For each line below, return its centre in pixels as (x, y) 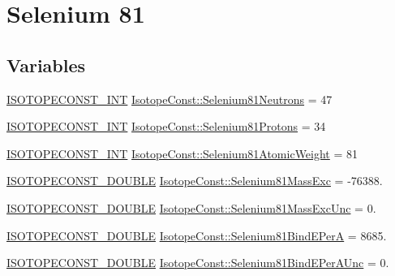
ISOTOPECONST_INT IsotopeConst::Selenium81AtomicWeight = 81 (182, 153)
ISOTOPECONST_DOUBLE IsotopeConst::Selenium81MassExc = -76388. (195, 181)
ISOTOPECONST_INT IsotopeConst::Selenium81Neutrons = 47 (170, 99)
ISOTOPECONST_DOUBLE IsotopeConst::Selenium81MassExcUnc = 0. (191, 207)
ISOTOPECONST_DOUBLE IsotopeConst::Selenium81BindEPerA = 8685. (197, 235)
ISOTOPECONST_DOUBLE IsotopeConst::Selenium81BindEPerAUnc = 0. (198, 263)
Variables (46, 65)
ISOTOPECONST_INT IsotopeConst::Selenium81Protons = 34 (166, 126)
